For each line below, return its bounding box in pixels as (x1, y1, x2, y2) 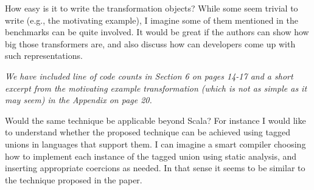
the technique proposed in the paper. (5, 173, 142, 186)
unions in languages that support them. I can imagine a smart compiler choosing (5, 137, 306, 150)
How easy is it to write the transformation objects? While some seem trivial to (5, 2, 298, 14)
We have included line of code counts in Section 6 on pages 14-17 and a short (5, 69, 293, 82)
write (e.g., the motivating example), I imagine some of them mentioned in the (5, 13, 298, 26)
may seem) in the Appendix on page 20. (5, 93, 152, 106)
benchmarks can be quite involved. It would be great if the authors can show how (5, 25, 309, 38)
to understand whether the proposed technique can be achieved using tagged (5, 126, 290, 138)
